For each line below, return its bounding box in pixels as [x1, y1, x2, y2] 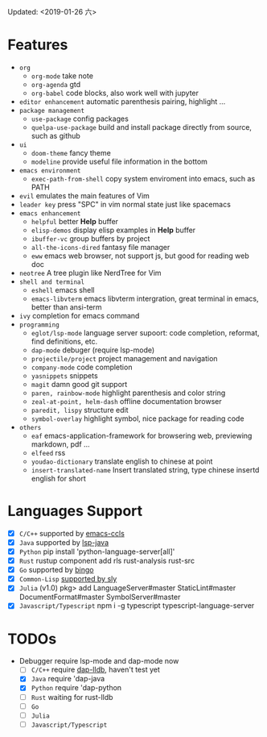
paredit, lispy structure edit [31, 405, 129, 414]
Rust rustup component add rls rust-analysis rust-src [18, 556, 195, 566]
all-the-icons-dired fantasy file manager [31, 242, 170, 252]
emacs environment [18, 166, 81, 175]
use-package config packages [31, 114, 129, 123]
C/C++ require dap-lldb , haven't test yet [31, 664, 160, 675]
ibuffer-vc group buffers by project [31, 233, 150, 244]
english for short [31, 473, 86, 483]
